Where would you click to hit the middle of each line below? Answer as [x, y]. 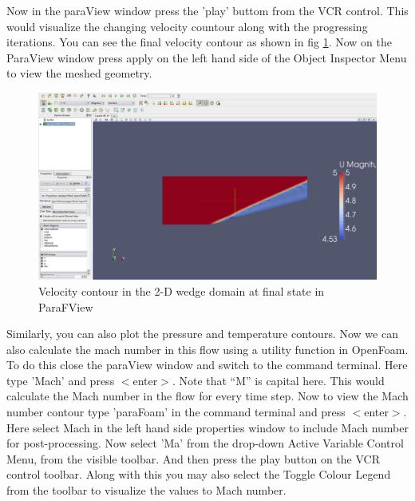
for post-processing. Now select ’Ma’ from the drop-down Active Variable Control [205, 443]
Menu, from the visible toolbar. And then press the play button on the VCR [194, 458]
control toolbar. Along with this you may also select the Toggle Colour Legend [199, 474]
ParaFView [66, 306]
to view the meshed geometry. [79, 73]
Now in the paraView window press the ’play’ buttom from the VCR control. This [207, 10]
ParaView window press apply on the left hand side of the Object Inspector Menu [207, 57]
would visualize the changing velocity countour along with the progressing [187, 26]
